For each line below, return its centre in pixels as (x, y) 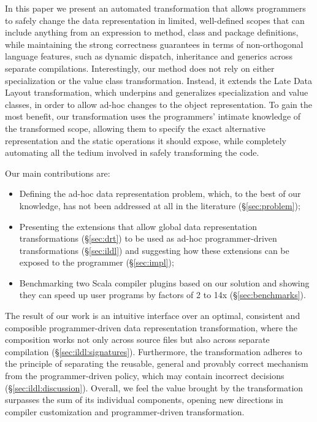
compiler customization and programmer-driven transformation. (125, 411)
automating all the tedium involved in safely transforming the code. (132, 152)
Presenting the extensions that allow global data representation (138, 226)
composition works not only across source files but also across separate (137, 340)
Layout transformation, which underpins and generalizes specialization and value (157, 92)
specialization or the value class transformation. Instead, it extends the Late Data (159, 80)
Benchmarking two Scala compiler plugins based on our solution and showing (164, 282)
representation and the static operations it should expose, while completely (146, 140)
